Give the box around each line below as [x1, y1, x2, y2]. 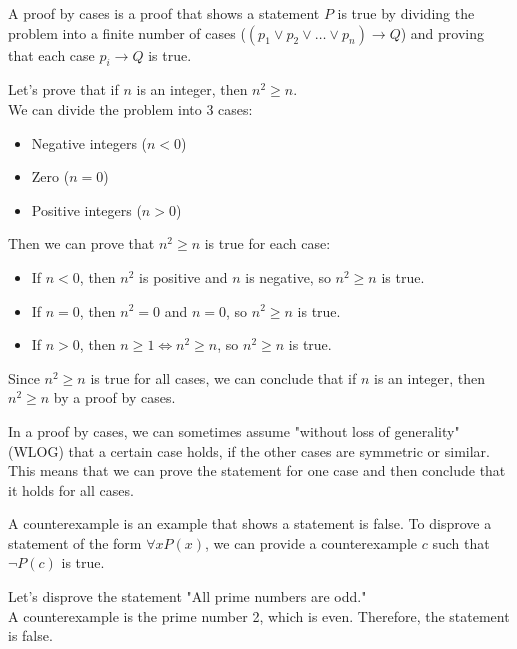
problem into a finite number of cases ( [8, 22, 246, 43]
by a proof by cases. [53, 387, 176, 408]
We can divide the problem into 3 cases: [8, 98, 253, 119]
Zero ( [31, 166, 70, 187]
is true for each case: [204, 233, 331, 254]
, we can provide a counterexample [204, 532, 417, 553]
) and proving [400, 22, 485, 43]
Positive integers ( [31, 199, 142, 220]
